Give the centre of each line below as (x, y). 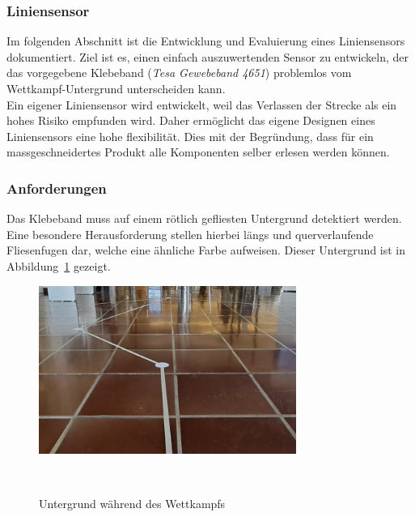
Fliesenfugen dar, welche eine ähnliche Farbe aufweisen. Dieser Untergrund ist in (206, 250)
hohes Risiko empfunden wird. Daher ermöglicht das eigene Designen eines (191, 120)
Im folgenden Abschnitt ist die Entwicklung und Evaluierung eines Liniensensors (206, 41)
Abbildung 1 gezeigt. (59, 265)
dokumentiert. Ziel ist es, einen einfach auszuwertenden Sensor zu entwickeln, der (208, 56)
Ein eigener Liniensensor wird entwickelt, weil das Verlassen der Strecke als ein (202, 104)
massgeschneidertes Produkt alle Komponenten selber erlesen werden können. (198, 152)
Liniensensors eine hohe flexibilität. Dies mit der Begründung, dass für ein (190, 136)
